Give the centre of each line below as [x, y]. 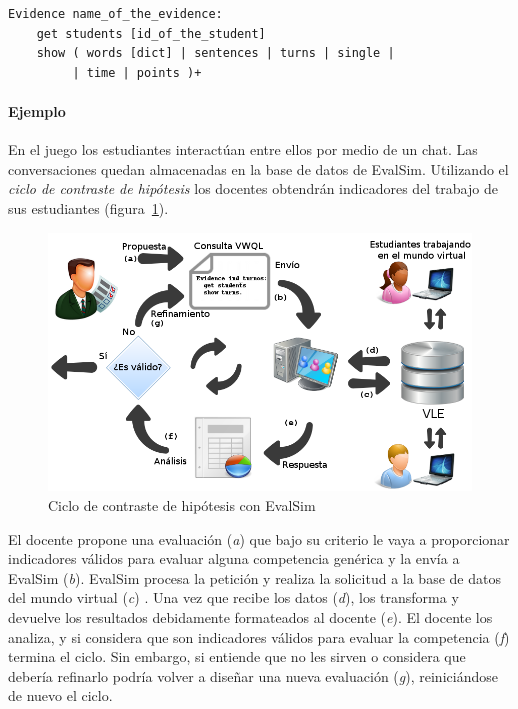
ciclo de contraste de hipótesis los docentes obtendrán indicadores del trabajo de [253, 188]
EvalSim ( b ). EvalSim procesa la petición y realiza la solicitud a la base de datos [254, 577]
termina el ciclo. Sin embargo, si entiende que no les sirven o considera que [237, 656]
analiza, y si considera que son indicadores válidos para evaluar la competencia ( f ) [259, 636]
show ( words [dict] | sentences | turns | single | [215, 53]
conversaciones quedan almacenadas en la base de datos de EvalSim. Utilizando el [258, 168]
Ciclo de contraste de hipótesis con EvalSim [182, 505]
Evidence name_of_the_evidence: [115, 14]
